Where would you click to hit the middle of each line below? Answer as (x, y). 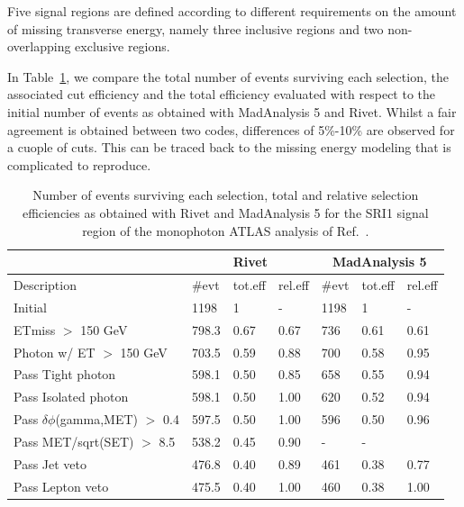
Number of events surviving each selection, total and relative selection (226, 195)
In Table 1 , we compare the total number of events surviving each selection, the (228, 76)
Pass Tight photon (65, 374)
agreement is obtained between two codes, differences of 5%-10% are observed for (231, 129)
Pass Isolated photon (71, 397)
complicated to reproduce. (79, 164)
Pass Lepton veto (61, 486)
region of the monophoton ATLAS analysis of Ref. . (226, 230)
